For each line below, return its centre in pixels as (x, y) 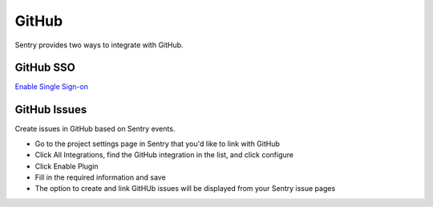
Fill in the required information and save (100, 177)
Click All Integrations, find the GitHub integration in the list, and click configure (164, 155)
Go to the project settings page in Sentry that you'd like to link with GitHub (158, 144)
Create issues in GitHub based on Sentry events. (95, 129)
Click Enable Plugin (67, 166)
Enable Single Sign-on (51, 87)
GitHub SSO (45, 68)
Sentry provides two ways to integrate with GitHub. (99, 45)
